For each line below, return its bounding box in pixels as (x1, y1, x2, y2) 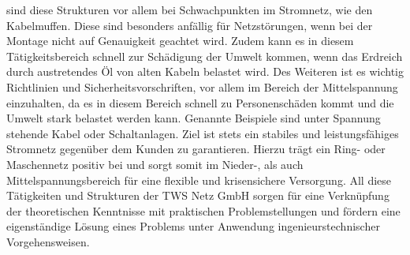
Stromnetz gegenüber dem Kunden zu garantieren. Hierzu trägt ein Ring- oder (6, 141, 386, 157)
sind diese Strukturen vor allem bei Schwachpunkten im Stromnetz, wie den (6, 2, 373, 17)
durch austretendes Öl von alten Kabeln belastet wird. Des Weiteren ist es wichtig (6, 63, 404, 80)
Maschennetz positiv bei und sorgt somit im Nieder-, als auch (6, 156, 304, 172)
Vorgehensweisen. (6, 233, 90, 249)
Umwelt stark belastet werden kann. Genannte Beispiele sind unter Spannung (6, 110, 381, 126)
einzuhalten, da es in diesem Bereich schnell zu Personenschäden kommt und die (6, 94, 394, 111)
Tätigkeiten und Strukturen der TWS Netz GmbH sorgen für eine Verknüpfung (6, 187, 389, 204)
